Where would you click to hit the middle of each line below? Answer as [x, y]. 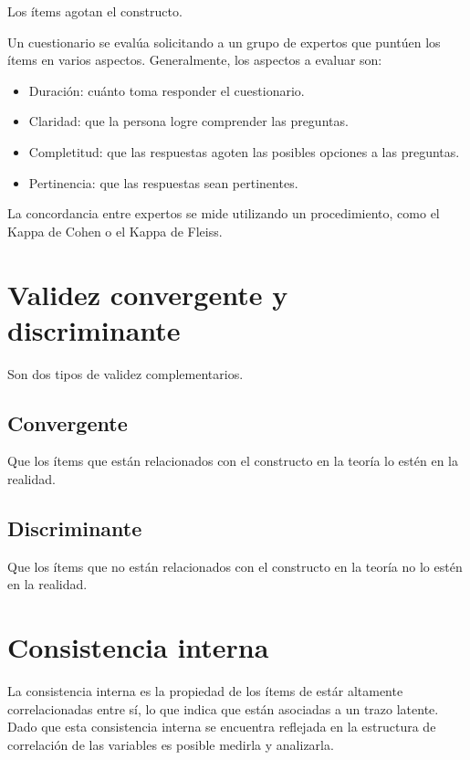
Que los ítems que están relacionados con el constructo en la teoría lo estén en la [233, 461]
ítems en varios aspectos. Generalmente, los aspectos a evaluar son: [195, 60]
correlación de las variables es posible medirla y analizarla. [171, 744]
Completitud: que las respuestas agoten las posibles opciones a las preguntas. [244, 151]
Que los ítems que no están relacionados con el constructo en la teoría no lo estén [235, 566]
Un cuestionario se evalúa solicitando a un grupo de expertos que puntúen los [224, 42]
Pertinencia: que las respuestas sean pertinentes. [163, 182]
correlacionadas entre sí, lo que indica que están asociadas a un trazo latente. [223, 708]
